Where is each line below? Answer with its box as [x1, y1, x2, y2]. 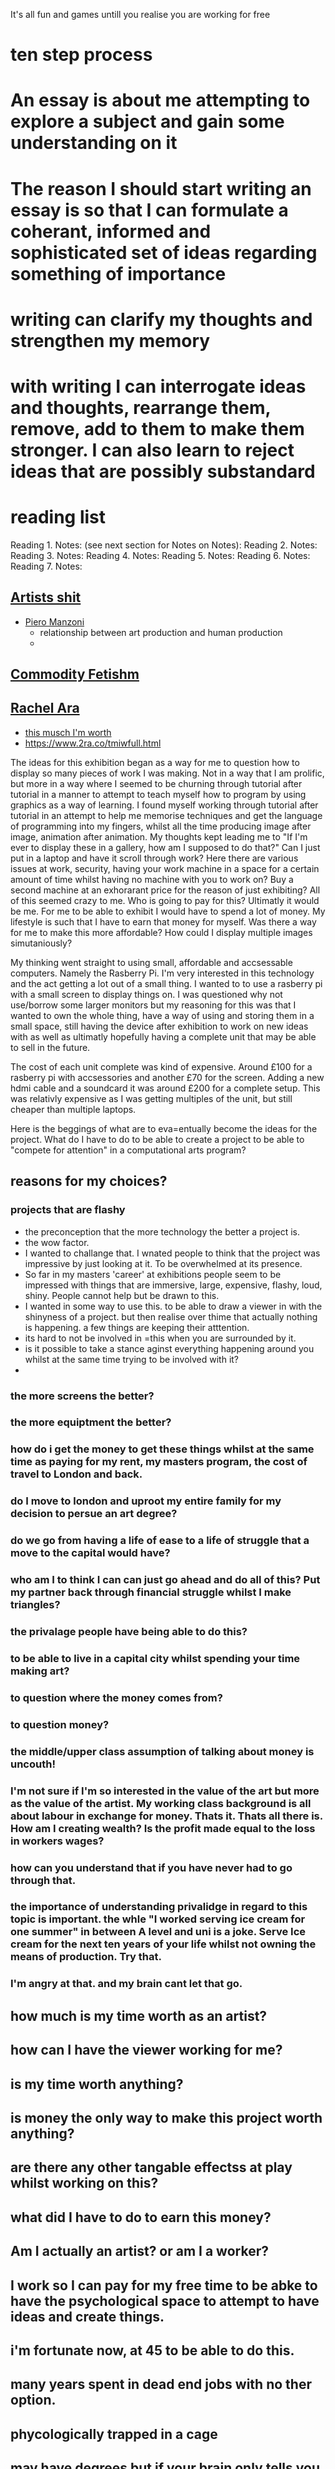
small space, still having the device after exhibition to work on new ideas [10, 1020, 309, 1032]
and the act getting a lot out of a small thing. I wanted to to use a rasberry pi [10, 977, 323, 989]
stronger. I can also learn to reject [10, 439, 295, 461]
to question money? [10, 1717, 110, 1731]
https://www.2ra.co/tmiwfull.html [24, 737, 162, 749]
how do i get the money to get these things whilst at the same [10, 1442, 315, 1456]
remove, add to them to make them [10, 417, 305, 440]
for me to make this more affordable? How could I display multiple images [10, 926, 313, 938]
